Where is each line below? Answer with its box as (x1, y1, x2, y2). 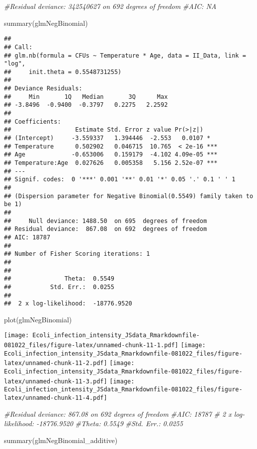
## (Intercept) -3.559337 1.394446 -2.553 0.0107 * (4, 135, 211, 142)
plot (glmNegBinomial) (4, 314, 72, 324)
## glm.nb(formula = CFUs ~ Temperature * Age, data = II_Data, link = (4, 52, 246, 59)
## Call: (4, 43, 33, 51)
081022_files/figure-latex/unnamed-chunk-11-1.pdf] (4, 342, 178, 349)
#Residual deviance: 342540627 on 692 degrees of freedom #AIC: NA (4, 1, 217, 11)
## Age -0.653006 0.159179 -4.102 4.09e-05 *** (4, 151, 218, 158)
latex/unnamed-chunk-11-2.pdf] (4, 360, 107, 367)
